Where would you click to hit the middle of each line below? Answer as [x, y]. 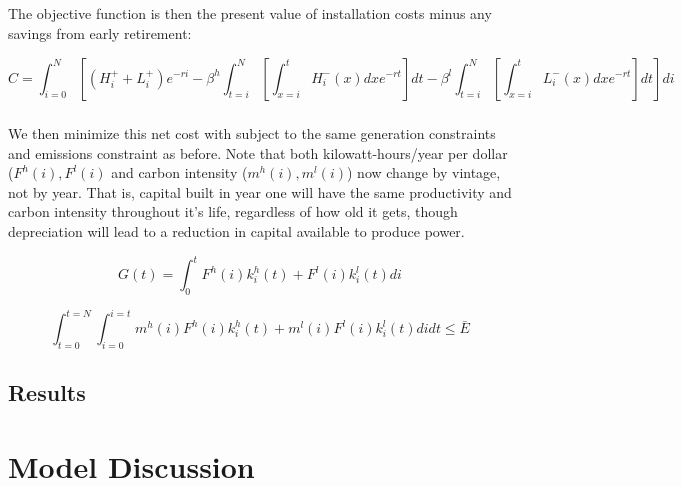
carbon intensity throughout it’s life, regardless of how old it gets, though [233, 211]
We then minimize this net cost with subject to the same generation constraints [252, 132]
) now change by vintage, [424, 172]
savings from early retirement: [100, 32]
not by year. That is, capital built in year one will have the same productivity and [260, 191]
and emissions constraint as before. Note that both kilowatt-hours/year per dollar [258, 152]
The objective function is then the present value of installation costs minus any [250, 13]
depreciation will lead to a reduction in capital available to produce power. [236, 230]
